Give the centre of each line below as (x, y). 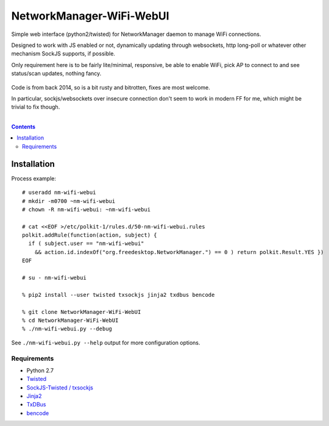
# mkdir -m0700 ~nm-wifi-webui (69, 201)
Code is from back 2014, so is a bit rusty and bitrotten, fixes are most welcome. (111, 87)
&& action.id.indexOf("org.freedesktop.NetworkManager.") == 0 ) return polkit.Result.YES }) (179, 252)
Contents (23, 127)
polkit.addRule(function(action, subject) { (90, 235)
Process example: (34, 178)
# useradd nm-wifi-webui (59, 193)
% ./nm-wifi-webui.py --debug (67, 329)
